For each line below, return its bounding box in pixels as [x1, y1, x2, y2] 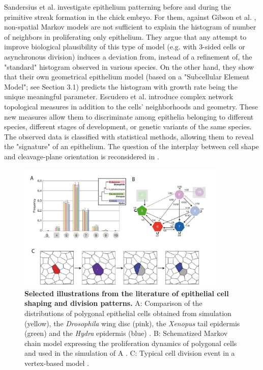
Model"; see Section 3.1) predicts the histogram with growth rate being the [4, 81, 238, 92]
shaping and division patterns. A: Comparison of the [24, 298, 202, 308]
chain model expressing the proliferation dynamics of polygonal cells [24, 337, 237, 348]
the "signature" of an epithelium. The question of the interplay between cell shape [4, 141, 259, 152]
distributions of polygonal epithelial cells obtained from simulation [24, 307, 231, 318]
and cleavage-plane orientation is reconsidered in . [4, 151, 159, 161]
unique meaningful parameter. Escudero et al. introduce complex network [4, 91, 233, 102]
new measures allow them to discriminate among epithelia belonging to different [4, 111, 254, 122]
